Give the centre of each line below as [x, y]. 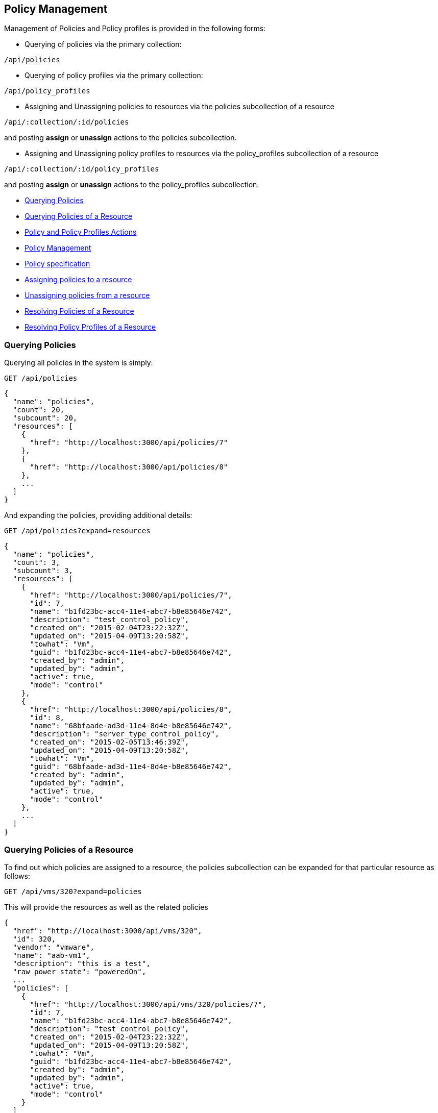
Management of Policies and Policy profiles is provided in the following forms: [135, 29]
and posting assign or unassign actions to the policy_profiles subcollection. [132, 185]
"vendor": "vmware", [54, 947]
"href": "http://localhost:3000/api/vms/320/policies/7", [148, 1004]
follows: [17, 876]
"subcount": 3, [43, 571]
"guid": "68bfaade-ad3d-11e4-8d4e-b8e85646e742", [131, 767]
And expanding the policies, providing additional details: [98, 515]
